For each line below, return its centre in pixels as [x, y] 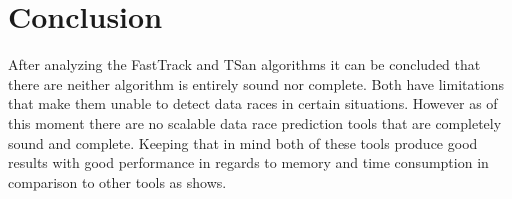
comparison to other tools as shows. [117, 181]
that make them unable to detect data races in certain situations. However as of [253, 103]
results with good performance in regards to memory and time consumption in [248, 162]
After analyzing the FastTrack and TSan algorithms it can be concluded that [244, 64]
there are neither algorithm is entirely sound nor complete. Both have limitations [256, 83]
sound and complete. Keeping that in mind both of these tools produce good [243, 142]
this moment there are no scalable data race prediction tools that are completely [255, 122]
